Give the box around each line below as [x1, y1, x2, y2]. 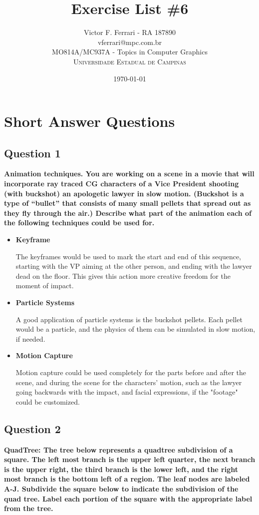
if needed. [15, 333, 45, 344]
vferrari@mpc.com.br [97, 36, 162, 47]
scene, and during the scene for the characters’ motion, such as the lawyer [15, 377, 242, 387]
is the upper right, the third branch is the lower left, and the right [4, 464, 238, 474]
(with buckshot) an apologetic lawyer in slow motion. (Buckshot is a [4, 188, 244, 198]
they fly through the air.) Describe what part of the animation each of [4, 207, 252, 218]
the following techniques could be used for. [4, 217, 155, 228]
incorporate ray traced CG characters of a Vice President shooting [4, 178, 239, 189]
